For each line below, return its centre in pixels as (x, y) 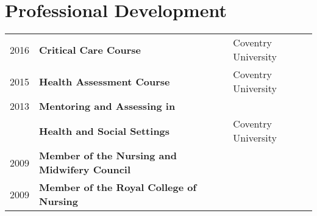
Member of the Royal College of (118, 187)
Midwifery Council (85, 170)
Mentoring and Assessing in (107, 106)
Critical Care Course (90, 49)
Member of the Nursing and (108, 156)
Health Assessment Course (105, 81)
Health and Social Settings (105, 131)
